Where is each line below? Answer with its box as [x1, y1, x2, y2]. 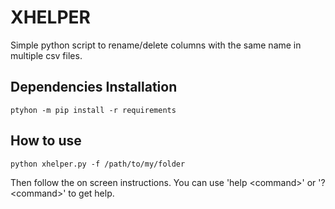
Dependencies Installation [10, 79, 178, 96]
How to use [10, 132, 82, 150]
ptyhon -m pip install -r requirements [10, 105, 177, 115]
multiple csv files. [10, 49, 83, 61]
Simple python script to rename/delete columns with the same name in [10, 39, 302, 51]
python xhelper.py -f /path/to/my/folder [10, 159, 186, 169]
